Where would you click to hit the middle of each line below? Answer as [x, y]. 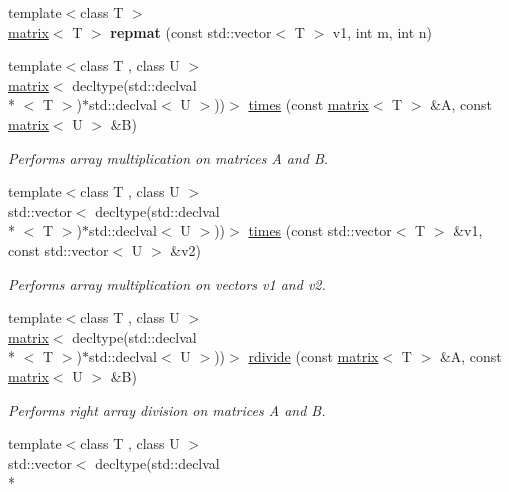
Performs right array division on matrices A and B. [167, 409]
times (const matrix [308, 104]
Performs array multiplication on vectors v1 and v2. [167, 283]
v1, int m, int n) [382, 31]
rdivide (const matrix [313, 356]
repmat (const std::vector [191, 31]
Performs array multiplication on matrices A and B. [168, 157]
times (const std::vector [320, 230]
